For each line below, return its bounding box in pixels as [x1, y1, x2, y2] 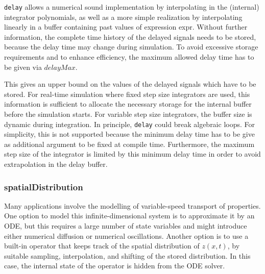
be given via [4, 61, 42, 72]
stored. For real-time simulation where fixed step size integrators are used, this [4, 88, 250, 99]
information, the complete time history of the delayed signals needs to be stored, [4, 31, 256, 42]
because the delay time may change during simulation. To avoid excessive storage [4, 41, 258, 52]
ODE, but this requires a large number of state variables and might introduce [4, 220, 247, 231]
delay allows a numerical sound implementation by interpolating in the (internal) [4, 2, 259, 12]
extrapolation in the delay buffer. [4, 159, 108, 169]
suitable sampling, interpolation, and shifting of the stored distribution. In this [4, 250, 251, 261]
